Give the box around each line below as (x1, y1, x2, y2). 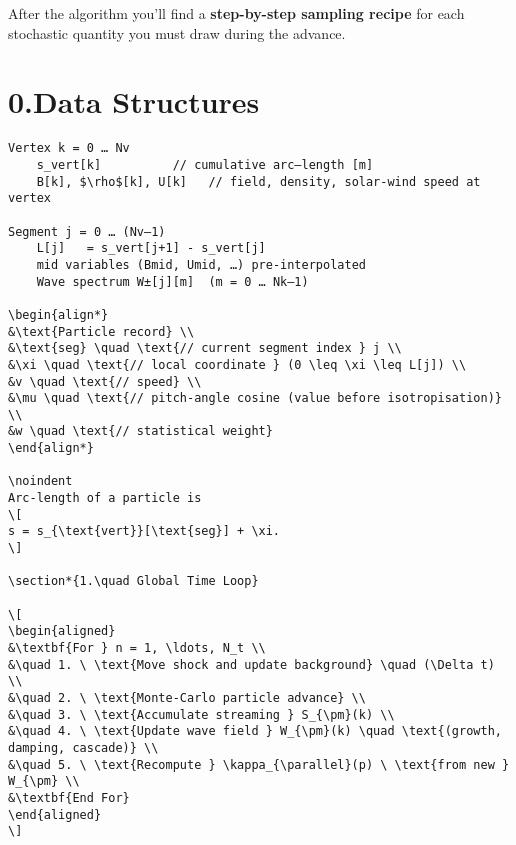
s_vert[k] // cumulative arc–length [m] (36, 157, 374, 172)
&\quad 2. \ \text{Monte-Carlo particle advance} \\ (8, 690, 366, 705)
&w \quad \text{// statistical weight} (8, 424, 273, 439)
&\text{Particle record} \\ (8, 324, 195, 339)
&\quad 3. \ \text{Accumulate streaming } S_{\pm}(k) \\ (8, 707, 395, 722)
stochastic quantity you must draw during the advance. (8, 22, 346, 43)
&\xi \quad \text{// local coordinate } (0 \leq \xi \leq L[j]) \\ (8, 357, 467, 372)
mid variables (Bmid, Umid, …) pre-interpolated (36, 257, 366, 272)
